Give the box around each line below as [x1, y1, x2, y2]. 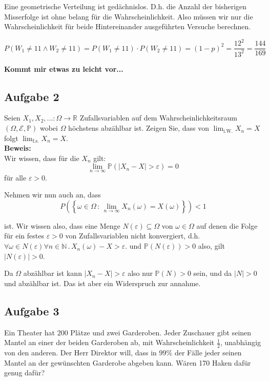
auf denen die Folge [196, 220, 258, 231]
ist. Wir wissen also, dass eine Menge [4, 220, 120, 231]
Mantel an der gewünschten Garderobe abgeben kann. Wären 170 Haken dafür [4, 357, 251, 368]
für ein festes [4, 230, 44, 241]
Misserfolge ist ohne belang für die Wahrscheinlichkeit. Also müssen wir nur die [4, 11, 253, 22]
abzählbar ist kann [23, 268, 82, 278]
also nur [128, 268, 153, 278]
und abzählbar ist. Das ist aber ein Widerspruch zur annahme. [4, 277, 201, 288]
